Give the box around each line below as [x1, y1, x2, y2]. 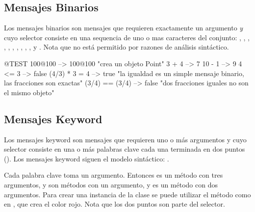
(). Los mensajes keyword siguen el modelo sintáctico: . [4, 153, 169, 163]
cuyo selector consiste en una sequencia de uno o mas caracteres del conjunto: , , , [4, 32, 250, 42]
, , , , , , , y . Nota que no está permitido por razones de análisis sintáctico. [4, 42, 229, 52]
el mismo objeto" [4, 87, 54, 97]
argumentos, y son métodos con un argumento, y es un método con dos [4, 179, 218, 189]
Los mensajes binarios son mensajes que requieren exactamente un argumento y [4, 23, 243, 33]
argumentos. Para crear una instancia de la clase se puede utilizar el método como [4, 189, 251, 199]
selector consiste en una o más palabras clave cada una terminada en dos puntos [4, 144, 245, 154]
